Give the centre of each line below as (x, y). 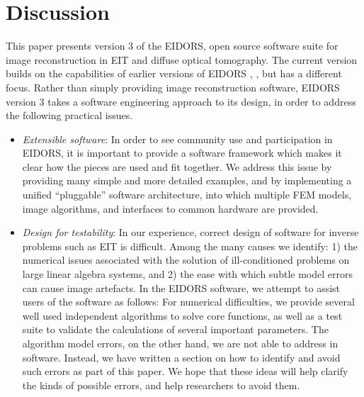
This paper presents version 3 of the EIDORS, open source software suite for (172, 46)
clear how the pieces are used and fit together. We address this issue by (177, 166)
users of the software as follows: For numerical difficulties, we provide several (188, 302)
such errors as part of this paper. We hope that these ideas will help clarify (185, 371)
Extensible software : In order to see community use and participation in (177, 139)
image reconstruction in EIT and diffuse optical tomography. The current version (182, 59)
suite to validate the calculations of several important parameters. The (175, 329)
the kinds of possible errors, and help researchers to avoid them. (161, 385)
